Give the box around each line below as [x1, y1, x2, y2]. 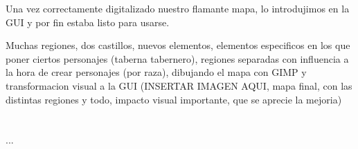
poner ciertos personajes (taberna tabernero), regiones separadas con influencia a [6, 51, 349, 66]
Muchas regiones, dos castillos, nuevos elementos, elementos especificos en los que [6, 38, 350, 52]
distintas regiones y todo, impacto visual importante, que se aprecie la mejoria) [6, 92, 342, 106]
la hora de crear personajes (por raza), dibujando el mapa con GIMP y [6, 65, 307, 79]
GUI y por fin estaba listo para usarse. [6, 14, 170, 29]
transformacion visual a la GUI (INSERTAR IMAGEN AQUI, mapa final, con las [6, 78, 352, 92]
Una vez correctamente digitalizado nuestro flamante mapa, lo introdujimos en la [6, 1, 350, 15]
